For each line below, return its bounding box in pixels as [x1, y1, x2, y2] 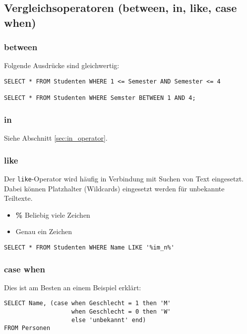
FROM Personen [4, 325, 51, 332]
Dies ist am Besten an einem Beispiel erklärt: [4, 282, 141, 292]
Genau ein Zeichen [15, 226, 72, 237]
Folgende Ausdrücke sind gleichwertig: [4, 60, 120, 71]
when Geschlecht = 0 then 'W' [71, 308, 171, 316]
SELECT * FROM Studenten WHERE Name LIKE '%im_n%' [4, 244, 175, 251]
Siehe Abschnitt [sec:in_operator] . [4, 133, 108, 143]
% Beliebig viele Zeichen [15, 209, 90, 220]
